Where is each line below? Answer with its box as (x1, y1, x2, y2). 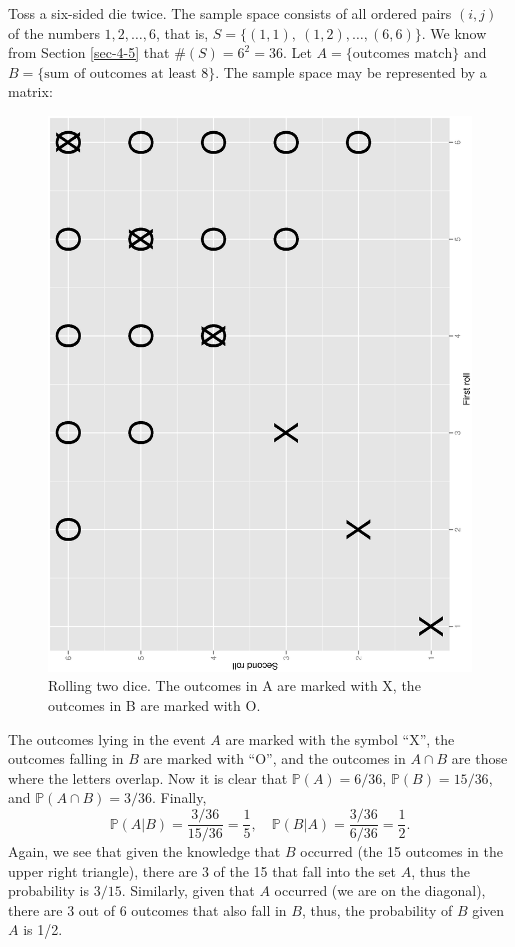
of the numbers (8, 22, 100, 43)
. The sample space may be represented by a (215, 61, 487, 82)
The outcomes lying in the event (8, 728, 206, 749)
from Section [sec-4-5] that (8, 42, 170, 63)
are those (451, 748, 508, 769)
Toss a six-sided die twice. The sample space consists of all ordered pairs (8, 3, 452, 23)
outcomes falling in (8, 748, 124, 769)
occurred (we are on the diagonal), (274, 880, 486, 901)
